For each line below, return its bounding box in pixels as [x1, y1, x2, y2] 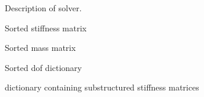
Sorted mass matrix [5, 41, 76, 54]
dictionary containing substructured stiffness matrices [5, 81, 199, 93]
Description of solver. [5, 2, 82, 14]
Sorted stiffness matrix [5, 21, 87, 34]
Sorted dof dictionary [5, 61, 82, 73]
